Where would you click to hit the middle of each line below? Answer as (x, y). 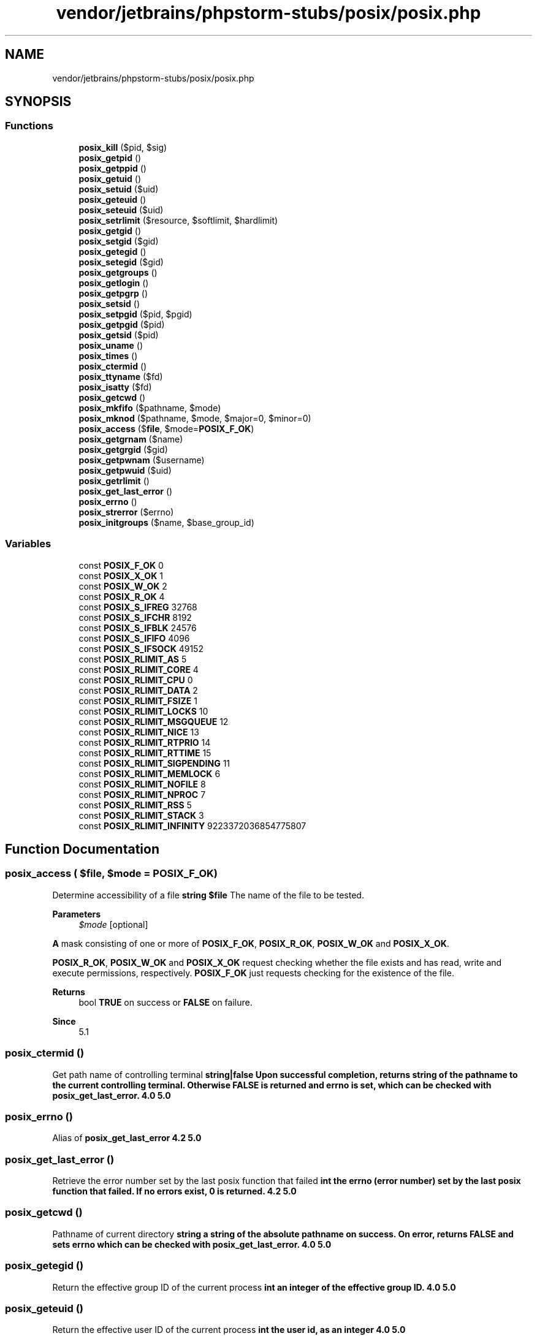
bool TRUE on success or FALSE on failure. (166, 1002)
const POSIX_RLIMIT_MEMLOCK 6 (150, 773)
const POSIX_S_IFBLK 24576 (138, 628)
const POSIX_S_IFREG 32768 (138, 607)
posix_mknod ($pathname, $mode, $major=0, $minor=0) (195, 418)
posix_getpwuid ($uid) (125, 470)
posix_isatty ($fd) (115, 387)
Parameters (77, 914)
